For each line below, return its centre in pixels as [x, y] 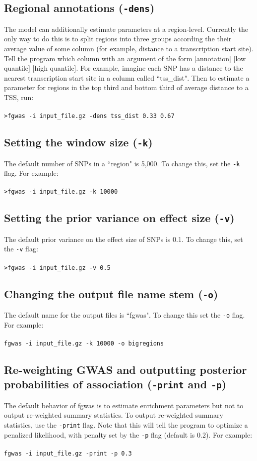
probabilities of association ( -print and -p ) [115, 384]
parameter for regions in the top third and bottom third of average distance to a [126, 87]
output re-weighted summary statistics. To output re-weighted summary [114, 415]
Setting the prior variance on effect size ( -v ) [119, 218]
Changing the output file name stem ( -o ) [111, 293]
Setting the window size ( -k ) [78, 142]
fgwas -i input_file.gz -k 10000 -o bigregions [84, 343]
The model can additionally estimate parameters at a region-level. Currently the [126, 29]
